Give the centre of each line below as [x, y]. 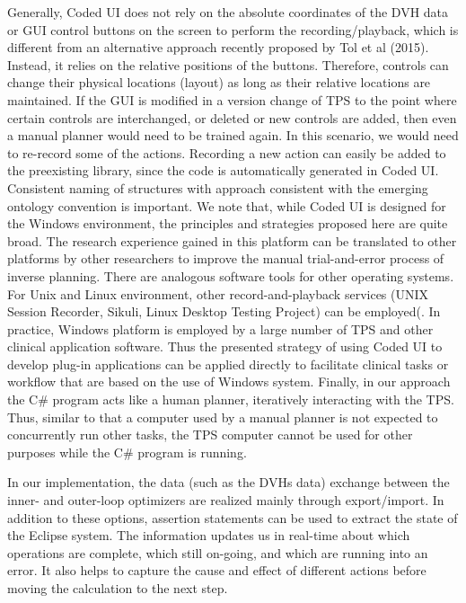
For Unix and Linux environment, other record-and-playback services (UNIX [218, 293]
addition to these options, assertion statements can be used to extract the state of [233, 517]
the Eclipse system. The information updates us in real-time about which [209, 535]
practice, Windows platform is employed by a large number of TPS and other [220, 328]
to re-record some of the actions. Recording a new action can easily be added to [227, 152]
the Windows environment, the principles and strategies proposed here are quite [228, 223]
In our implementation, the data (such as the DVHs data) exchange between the [229, 482]
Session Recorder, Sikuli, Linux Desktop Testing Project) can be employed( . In [224, 311]
